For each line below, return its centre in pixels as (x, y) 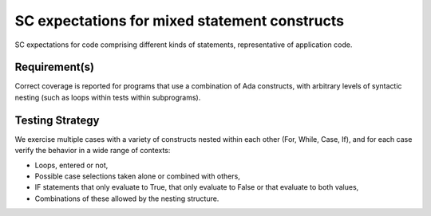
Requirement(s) (55, 67)
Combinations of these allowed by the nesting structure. (127, 198)
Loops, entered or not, (71, 165)
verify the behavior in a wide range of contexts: (93, 151)
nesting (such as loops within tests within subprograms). (108, 97)
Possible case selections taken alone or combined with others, (138, 176)
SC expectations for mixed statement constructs (180, 21)
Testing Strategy (57, 120)
